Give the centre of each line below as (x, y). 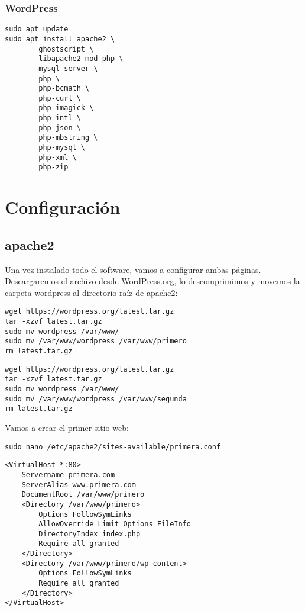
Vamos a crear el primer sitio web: (67, 427)
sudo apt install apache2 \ (60, 39)
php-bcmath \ (64, 89)
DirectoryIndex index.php (90, 534)
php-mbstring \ (68, 138)
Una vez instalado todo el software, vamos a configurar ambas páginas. (133, 269)
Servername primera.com (68, 475)
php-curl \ (60, 98)
